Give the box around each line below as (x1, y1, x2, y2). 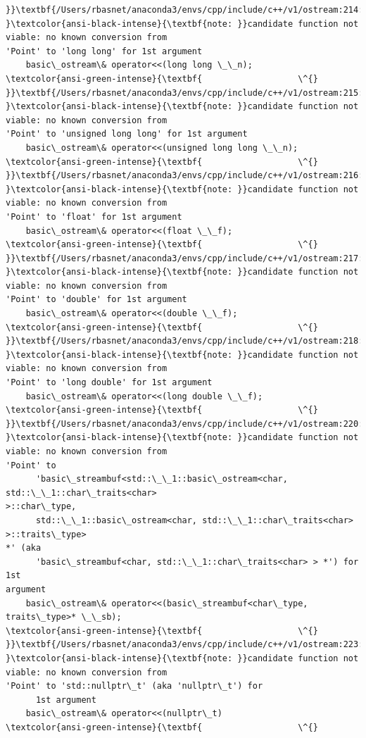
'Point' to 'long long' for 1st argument (6, 46, 203, 56)
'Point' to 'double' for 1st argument (6, 294, 187, 305)
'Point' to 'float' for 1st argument (6, 211, 182, 222)
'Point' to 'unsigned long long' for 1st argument (6, 129, 248, 139)
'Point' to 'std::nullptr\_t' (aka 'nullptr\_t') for (6, 681, 263, 692)
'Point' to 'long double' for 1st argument (6, 377, 213, 388)
